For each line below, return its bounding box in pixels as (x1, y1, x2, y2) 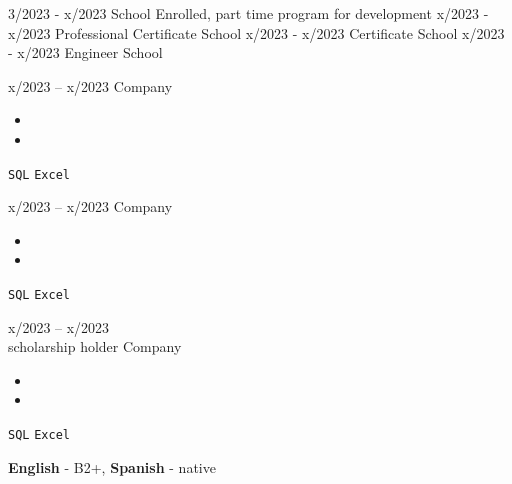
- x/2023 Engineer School (8, 42, 163, 63)
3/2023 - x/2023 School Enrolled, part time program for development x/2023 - (8, 3, 489, 23)
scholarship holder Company (8, 336, 182, 357)
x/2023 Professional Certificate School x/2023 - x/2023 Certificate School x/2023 (8, 22, 505, 43)
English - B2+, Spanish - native (8, 456, 216, 477)
